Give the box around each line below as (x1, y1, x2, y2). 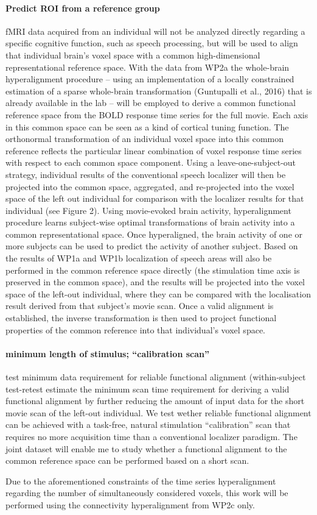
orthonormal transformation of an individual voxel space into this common (5, 132, 284, 145)
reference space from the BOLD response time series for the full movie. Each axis (5, 108, 308, 121)
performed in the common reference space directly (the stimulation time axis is (5, 263, 300, 276)
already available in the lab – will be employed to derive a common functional (5, 96, 296, 109)
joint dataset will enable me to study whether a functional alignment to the (5, 442, 287, 455)
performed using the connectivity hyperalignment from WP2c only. (5, 498, 255, 511)
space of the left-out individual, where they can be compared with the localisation (5, 287, 311, 300)
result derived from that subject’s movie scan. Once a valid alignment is (5, 299, 274, 312)
